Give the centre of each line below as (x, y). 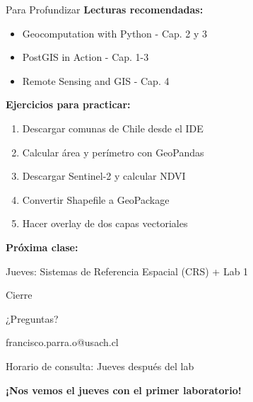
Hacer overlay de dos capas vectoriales (105, 223)
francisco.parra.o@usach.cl (62, 342)
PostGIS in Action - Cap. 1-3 (86, 57)
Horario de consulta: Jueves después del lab (100, 366)
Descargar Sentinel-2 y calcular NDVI (104, 176)
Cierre (19, 295)
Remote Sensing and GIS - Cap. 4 (96, 80)
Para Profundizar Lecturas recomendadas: (105, 9)
